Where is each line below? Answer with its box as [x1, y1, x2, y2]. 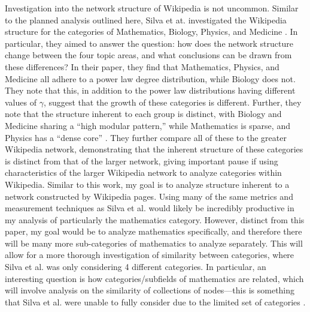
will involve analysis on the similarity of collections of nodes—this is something [5, 284, 295, 296]
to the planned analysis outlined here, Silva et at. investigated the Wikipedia [5, 13, 287, 26]
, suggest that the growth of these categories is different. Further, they [43, 95, 302, 108]
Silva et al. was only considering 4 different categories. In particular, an [5, 260, 266, 273]
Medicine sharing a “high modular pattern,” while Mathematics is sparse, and [5, 119, 290, 131]
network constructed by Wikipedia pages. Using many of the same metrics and [5, 190, 293, 202]
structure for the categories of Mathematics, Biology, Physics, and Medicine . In [5, 25, 298, 38]
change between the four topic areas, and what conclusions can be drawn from [5, 49, 292, 61]
